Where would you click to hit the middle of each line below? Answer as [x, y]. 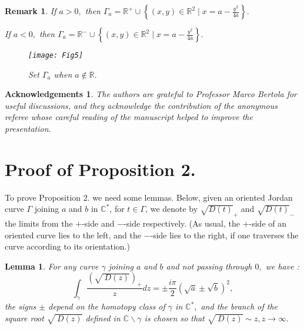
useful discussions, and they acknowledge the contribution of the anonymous [141, 105]
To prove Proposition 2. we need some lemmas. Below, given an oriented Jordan [149, 197]
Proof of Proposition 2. [100, 169]
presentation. [28, 129]
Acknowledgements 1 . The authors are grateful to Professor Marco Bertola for [151, 94]
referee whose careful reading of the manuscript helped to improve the [129, 117]
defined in [103, 318]
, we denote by [172, 209]
